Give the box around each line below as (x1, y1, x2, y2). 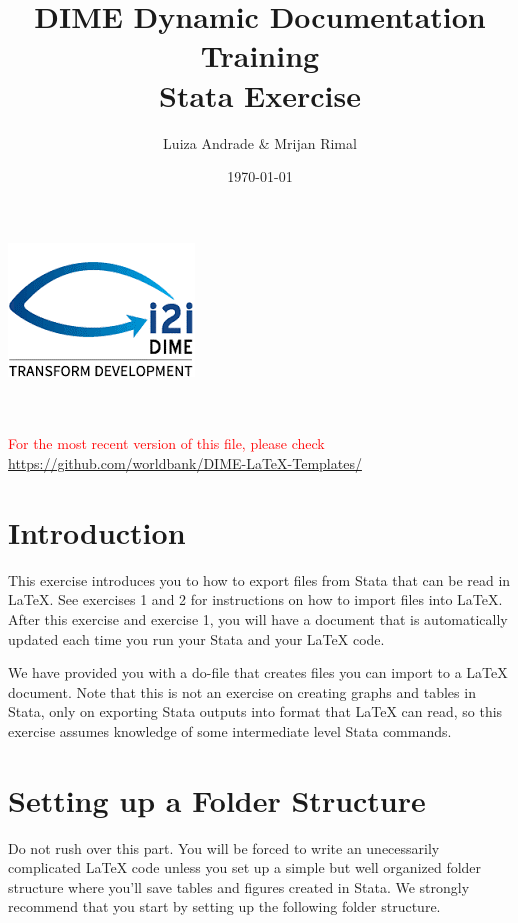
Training (200, 35, 320, 76)
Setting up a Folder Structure (8, 779, 426, 820)
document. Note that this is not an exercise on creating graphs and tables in (8, 681, 476, 702)
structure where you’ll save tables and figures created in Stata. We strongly (8, 876, 470, 897)
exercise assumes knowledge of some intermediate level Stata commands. (8, 720, 452, 741)
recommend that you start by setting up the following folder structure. (8, 896, 441, 917)
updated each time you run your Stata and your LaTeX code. (8, 628, 385, 649)
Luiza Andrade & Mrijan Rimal (163, 132, 357, 153)
